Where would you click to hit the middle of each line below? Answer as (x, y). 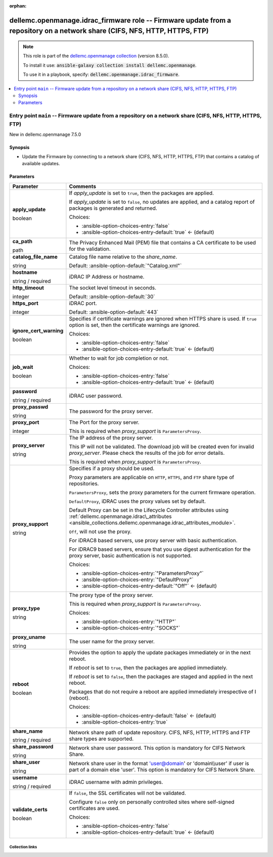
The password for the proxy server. (111, 411)
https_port (26, 303)
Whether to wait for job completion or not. (119, 358)
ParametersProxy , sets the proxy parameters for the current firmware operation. (162, 492)
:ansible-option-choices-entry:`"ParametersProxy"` (143, 573)
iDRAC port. (83, 303)
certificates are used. (94, 808)
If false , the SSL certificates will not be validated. (128, 793)
